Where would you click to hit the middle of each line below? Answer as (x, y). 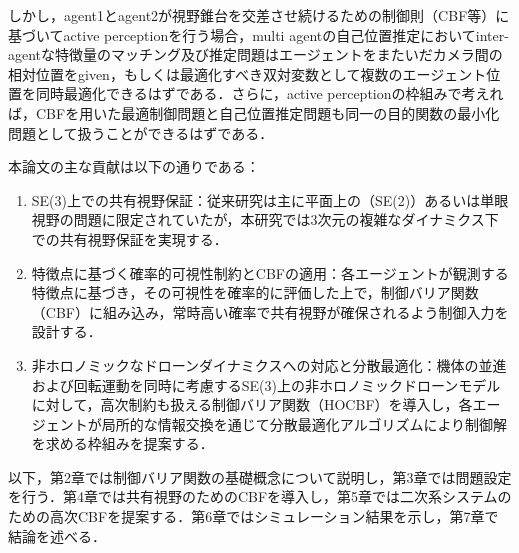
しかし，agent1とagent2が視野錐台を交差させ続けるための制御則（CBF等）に (259, 15)
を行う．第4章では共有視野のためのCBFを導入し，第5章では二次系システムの (260, 496)
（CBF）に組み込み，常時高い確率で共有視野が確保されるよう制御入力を (270, 311)
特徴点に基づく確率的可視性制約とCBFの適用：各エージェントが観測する (270, 272)
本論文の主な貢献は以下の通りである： (134, 166)
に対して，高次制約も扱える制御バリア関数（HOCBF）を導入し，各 (252, 404)
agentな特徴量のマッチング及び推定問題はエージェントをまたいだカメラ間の (255, 54)
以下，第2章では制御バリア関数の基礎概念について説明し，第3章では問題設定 (260, 476)
